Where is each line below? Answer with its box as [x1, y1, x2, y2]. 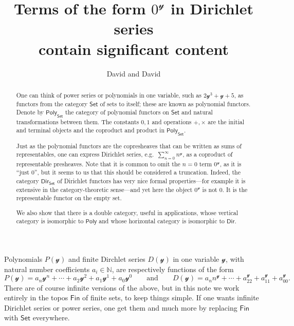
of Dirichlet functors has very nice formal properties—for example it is [57, 176, 246, 185]
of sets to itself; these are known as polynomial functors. [100, 99, 251, 108]
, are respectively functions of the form [112, 263, 234, 274]
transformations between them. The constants [16, 117, 139, 126]
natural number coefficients [4, 263, 90, 274]
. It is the [222, 185, 248, 194]
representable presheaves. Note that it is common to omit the [16, 159, 180, 168]
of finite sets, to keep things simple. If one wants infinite [82, 292, 259, 303]
